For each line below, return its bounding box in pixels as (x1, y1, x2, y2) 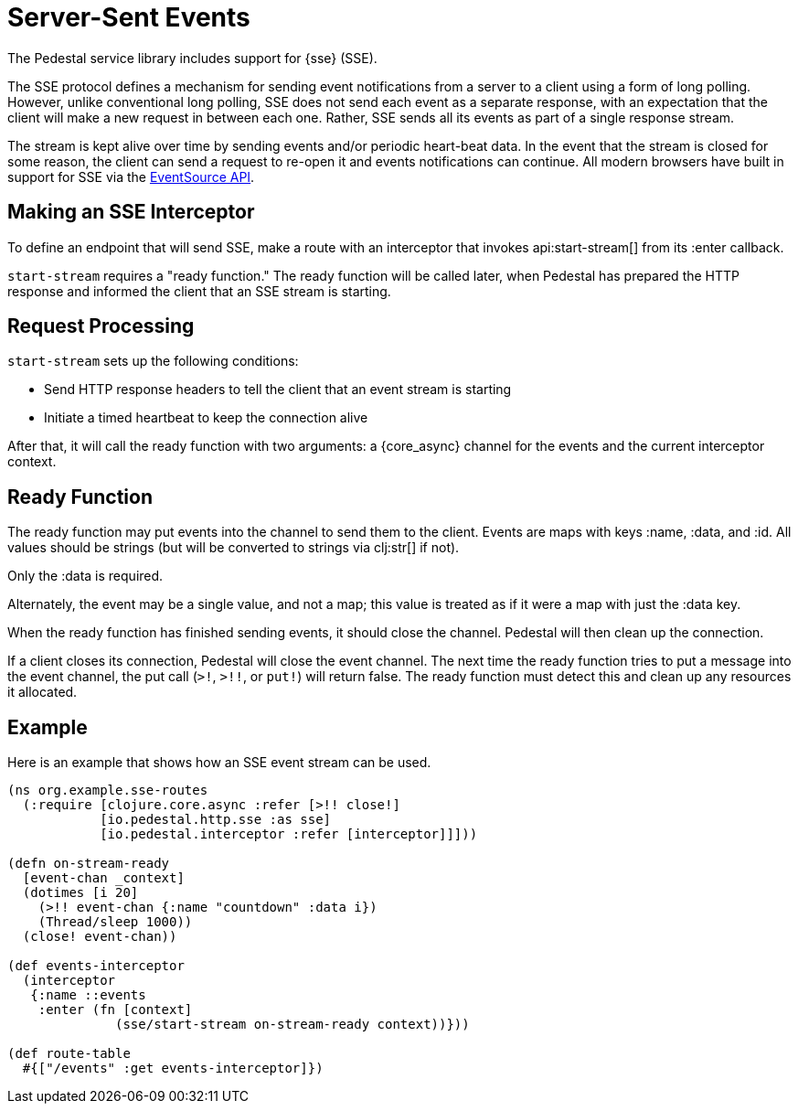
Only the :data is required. (7, 568, 164, 584)
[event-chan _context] (22, 871, 185, 886)
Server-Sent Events (7, 2, 250, 33)
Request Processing (7, 315, 195, 338)
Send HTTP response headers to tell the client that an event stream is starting (44, 381, 512, 398)
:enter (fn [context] (37, 1002, 193, 1018)
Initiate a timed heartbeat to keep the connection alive (44, 410, 368, 426)
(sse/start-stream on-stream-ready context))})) (115, 1017, 470, 1032)
